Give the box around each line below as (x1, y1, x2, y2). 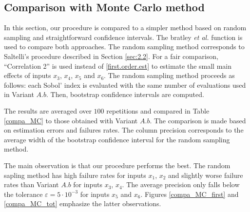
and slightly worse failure (168, 170, 243, 180)
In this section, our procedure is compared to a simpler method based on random (4, 22, 247, 33)
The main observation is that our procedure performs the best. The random (4, 160, 231, 170)
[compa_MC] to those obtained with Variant (4, 115, 138, 125)
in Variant (4, 89, 34, 99)
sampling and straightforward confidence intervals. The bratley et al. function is (4, 32, 243, 42)
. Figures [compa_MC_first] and (140, 189, 239, 199)
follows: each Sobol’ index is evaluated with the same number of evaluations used (4, 79, 246, 90)
